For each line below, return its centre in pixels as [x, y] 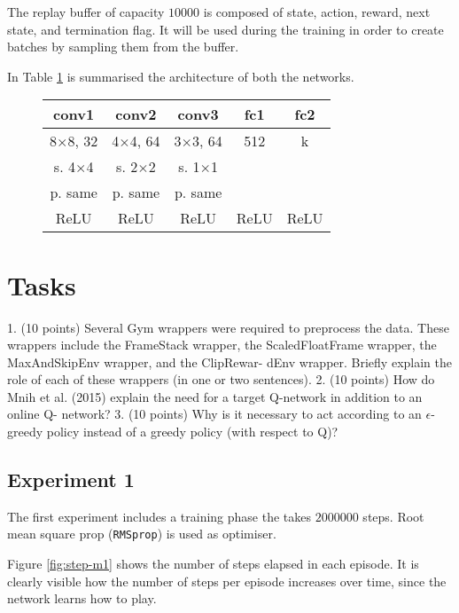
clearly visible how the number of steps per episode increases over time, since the [227, 581]
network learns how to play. [82, 598]
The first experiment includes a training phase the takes [159, 516]
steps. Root [393, 516]
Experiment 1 [71, 479]
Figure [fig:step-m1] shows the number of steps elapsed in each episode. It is [213, 564]
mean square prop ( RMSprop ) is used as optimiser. [142, 534]
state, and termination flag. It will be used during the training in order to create [226, 29]
